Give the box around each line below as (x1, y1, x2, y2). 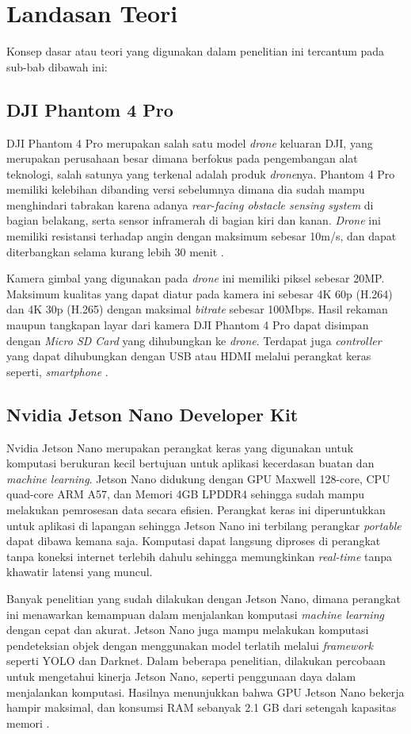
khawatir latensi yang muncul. (6, 563, 153, 580)
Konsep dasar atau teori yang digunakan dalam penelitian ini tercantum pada (6, 43, 385, 60)
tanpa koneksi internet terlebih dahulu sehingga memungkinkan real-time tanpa (6, 548, 393, 564)
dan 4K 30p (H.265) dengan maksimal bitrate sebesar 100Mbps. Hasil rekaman (6, 301, 388, 317)
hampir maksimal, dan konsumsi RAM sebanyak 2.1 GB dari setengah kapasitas (6, 699, 397, 716)
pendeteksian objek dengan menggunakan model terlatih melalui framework (6, 636, 373, 653)
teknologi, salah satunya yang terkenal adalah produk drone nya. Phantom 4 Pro (6, 165, 395, 182)
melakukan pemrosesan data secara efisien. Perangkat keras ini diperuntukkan (6, 502, 386, 517)
